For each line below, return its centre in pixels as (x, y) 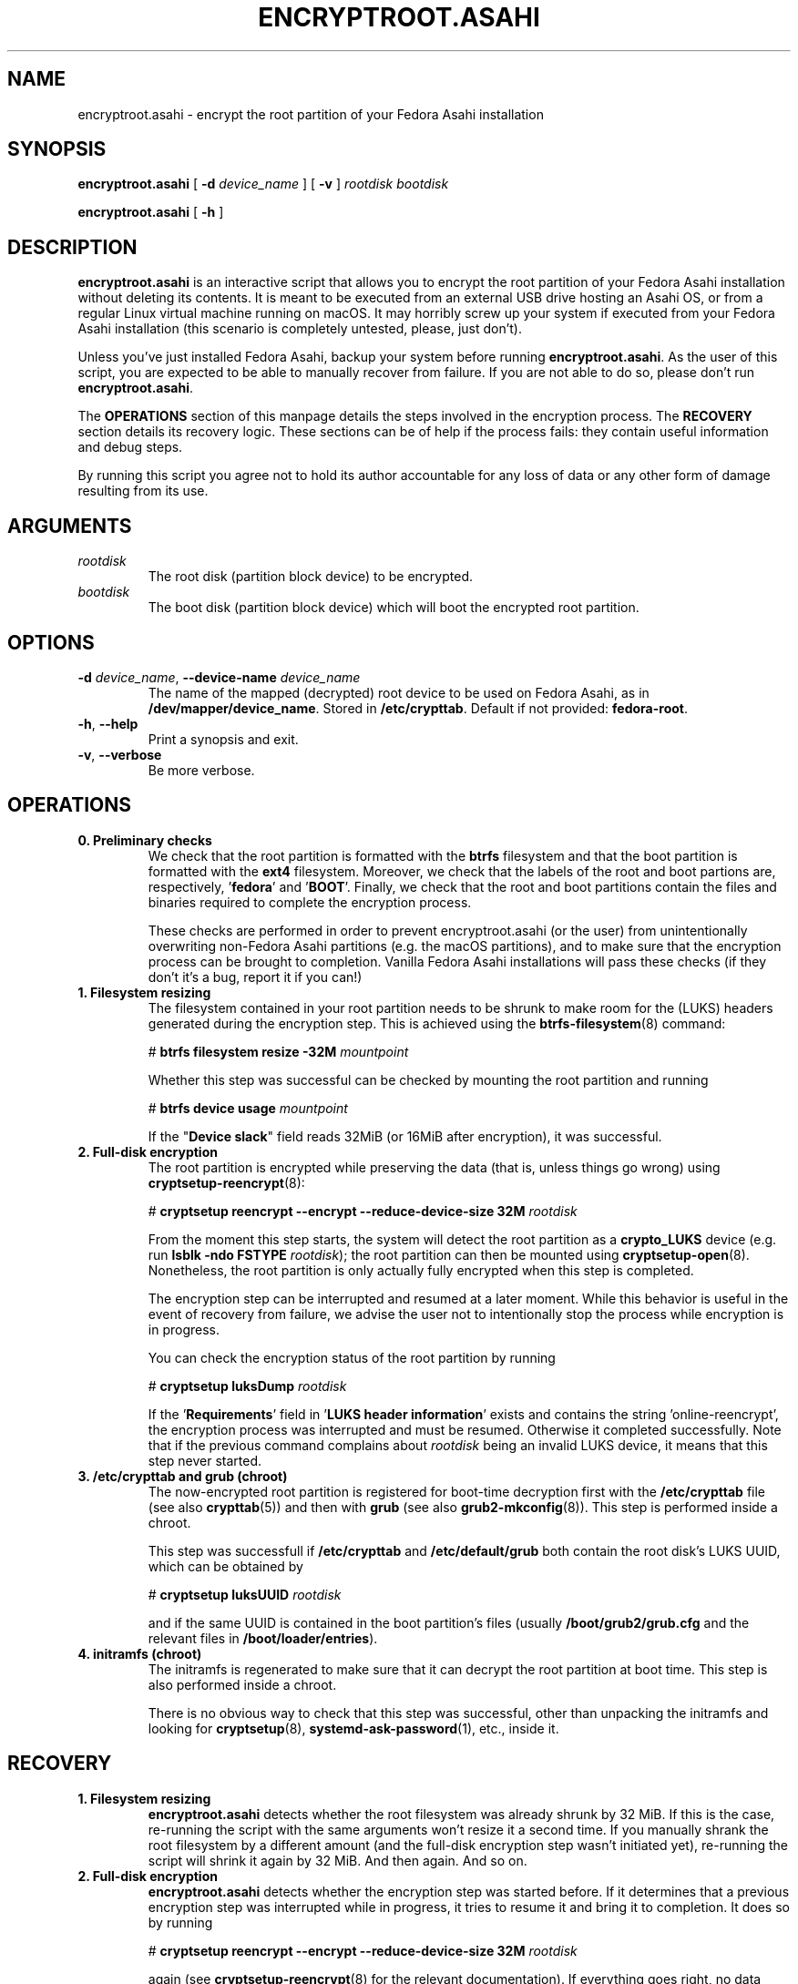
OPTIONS (51, 642)
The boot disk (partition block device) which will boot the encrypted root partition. (394, 608)
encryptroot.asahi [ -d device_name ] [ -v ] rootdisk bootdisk (263, 184)
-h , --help (108, 723)
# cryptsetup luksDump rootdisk (247, 1386)
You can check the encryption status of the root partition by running (352, 1357)
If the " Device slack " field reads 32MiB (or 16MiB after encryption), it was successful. (405, 1136)
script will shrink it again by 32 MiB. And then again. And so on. (338, 1860)
